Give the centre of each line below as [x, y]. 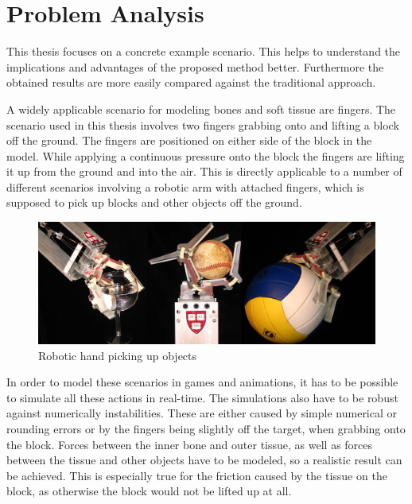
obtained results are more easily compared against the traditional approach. [191, 82]
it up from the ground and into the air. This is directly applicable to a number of [204, 171]
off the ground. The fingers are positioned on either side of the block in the [189, 140]
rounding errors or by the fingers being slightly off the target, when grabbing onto [206, 428]
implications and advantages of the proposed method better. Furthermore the [195, 66]
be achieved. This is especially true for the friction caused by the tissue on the [197, 475]
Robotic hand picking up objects [118, 355]
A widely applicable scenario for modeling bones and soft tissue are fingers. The [201, 109]
